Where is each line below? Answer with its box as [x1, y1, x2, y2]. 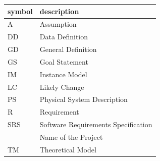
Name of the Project [39, 131, 103, 142]
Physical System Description [39, 94, 128, 104]
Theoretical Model [39, 144, 96, 154]
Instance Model [39, 69, 87, 79]
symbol [8, 6, 33, 16]
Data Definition [39, 31, 88, 42]
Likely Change [39, 81, 84, 92]
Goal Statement [39, 56, 88, 67]
